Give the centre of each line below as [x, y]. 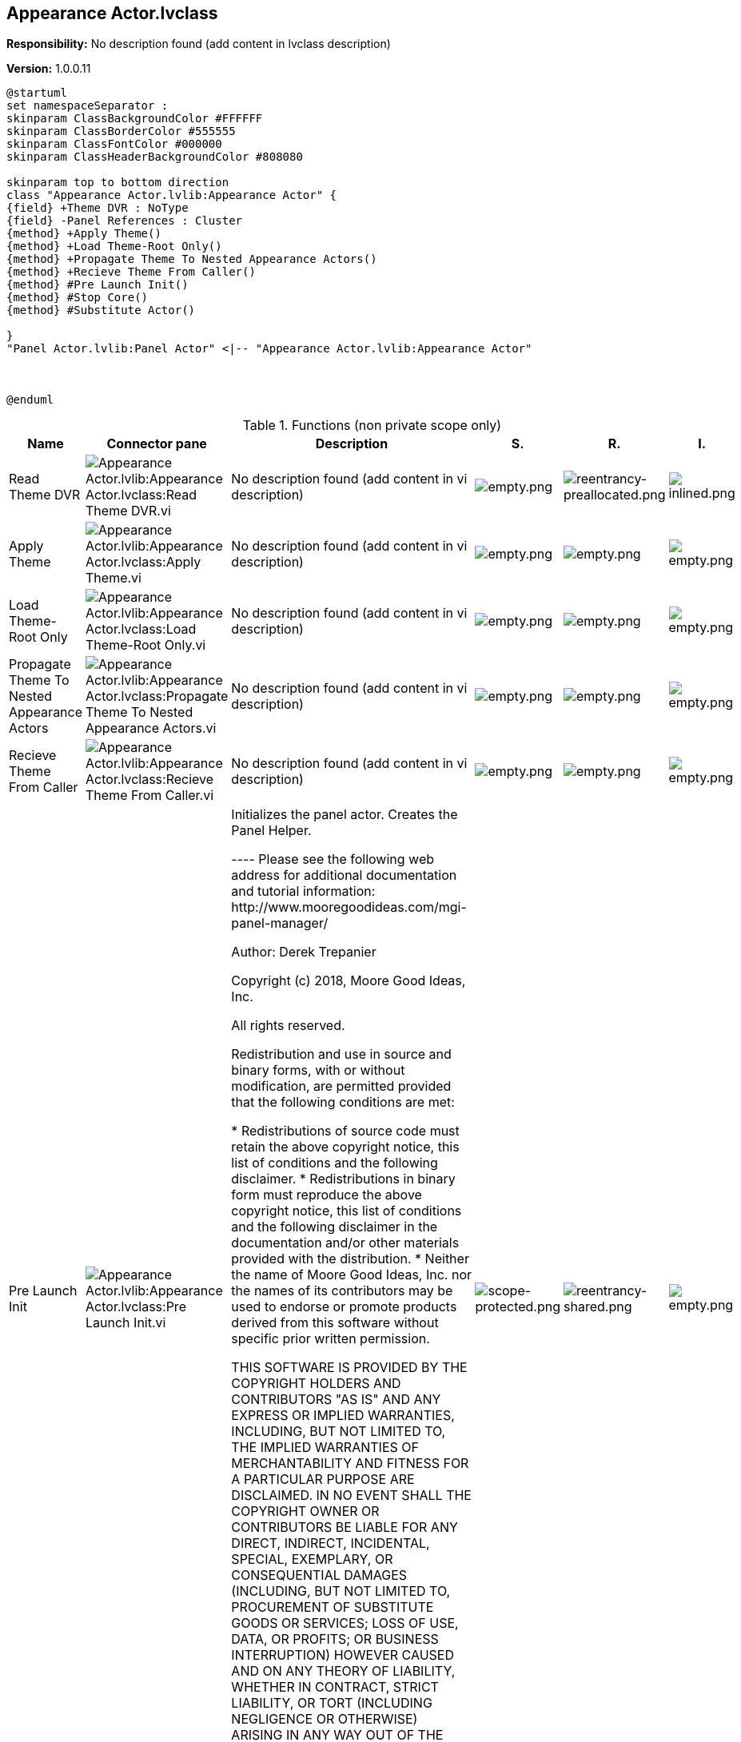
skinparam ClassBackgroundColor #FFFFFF [135, 119]
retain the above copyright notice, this [345, 1147]
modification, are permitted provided [341, 1086]
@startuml [37, 93]
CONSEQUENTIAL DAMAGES [319, 1575]
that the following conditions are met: [343, 1102]
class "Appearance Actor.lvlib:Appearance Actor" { [172, 195]
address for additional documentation [344, 875]
